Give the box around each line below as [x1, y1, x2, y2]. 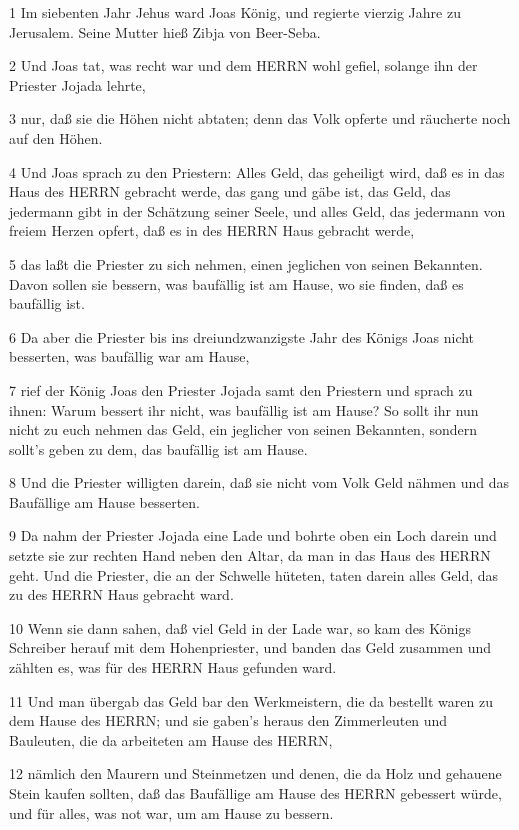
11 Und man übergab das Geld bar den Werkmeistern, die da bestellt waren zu [9, 690, 493, 711]
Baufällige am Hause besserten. [9, 491, 201, 512]
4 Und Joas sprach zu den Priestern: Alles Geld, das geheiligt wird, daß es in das [9, 161, 505, 182]
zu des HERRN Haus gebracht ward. [9, 584, 234, 605]
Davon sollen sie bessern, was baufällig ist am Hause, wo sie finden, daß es [9, 273, 464, 294]
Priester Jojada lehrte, [9, 74, 146, 95]
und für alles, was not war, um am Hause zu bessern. [9, 802, 334, 823]
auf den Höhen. [9, 127, 103, 148]
